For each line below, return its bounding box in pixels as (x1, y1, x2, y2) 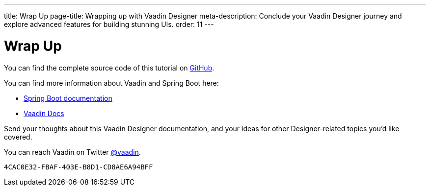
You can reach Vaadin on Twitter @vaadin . (4, 147, 141, 156)
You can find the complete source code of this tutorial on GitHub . (4, 63, 215, 72)
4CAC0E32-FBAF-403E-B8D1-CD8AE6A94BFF (4, 163, 153, 171)
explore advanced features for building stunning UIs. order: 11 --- (4, 20, 214, 28)
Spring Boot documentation (24, 94, 112, 102)
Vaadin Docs (24, 109, 64, 118)
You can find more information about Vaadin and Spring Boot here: (4, 78, 219, 87)
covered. (4, 132, 32, 141)
